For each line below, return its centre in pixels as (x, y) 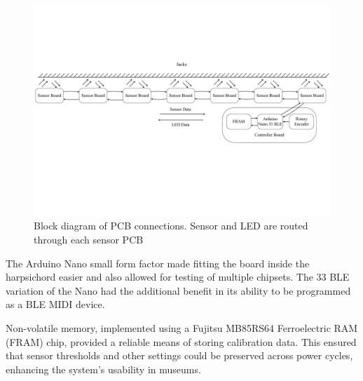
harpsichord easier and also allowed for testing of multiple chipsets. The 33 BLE (178, 277)
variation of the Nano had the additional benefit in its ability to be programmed (178, 290)
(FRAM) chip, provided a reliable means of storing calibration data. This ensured (181, 341)
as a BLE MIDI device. (55, 304)
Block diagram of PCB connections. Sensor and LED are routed (171, 226)
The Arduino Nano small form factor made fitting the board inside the (158, 263)
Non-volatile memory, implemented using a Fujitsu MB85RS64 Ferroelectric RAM (182, 327)
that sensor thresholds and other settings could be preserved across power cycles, (179, 355)
